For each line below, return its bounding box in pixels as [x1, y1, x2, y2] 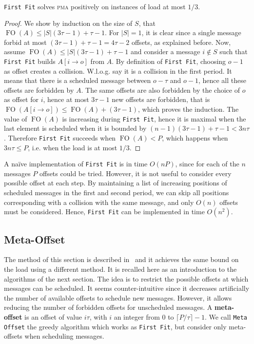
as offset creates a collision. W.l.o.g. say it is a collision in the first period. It [4, 65, 232, 76]
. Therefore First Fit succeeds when [4, 132, 116, 142]
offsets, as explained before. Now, [131, 37, 231, 47]
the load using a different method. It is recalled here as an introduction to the [4, 263, 237, 274]
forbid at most [4, 37, 47, 47]
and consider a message [130, 46, 200, 57]
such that [219, 46, 248, 57]
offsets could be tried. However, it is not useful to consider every [39, 168, 232, 178]
